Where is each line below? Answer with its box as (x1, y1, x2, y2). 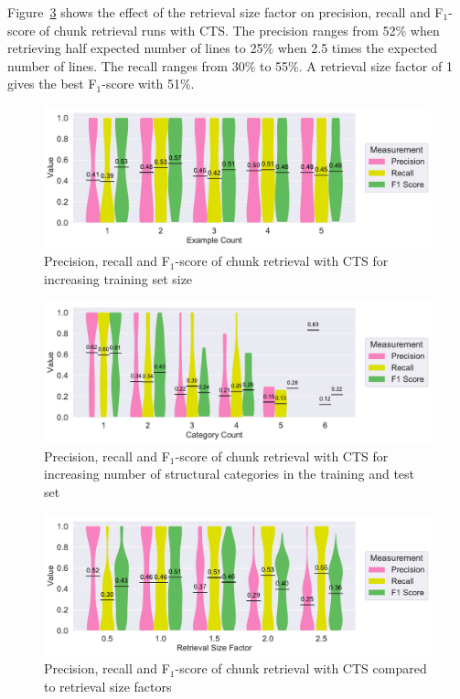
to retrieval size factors (44, 676, 172, 695)
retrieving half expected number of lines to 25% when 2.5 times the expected (7, 38, 438, 58)
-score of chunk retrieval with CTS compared (175, 659, 427, 678)
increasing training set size (44, 269, 193, 288)
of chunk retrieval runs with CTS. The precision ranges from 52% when (39, 20, 440, 39)
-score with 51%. (102, 74, 195, 93)
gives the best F (7, 74, 97, 93)
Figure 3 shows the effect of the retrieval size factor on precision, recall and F (7, 3, 444, 21)
